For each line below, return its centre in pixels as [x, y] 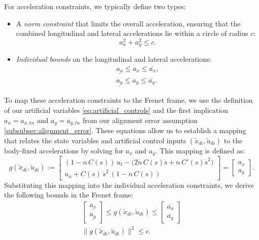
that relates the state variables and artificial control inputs [95, 140]
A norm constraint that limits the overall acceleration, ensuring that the [128, 23]
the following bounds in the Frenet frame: [69, 195]
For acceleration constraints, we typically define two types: [95, 6]
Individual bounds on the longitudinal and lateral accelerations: [114, 59]
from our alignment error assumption [140, 120]
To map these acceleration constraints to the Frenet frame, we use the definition [128, 100]
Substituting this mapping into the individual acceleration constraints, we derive [129, 185]
